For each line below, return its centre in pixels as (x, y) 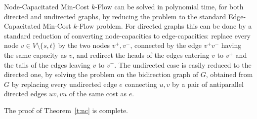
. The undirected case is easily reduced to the (183, 64)
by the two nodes (84, 45)
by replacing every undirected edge (64, 84)
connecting (141, 84)
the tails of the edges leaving (47, 64)
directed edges (25, 94)
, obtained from (229, 74)
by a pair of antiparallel (208, 84)
